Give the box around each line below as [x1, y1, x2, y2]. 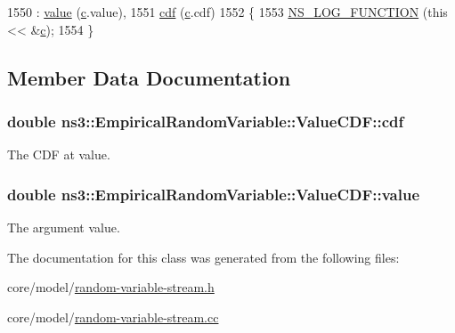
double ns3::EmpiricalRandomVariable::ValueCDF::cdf [7, 110, 404, 132]
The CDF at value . [7, 145, 110, 164]
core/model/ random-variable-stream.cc [7, 307, 219, 326]
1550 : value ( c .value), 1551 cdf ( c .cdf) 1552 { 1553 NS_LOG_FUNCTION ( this [7, 3, 448, 20]
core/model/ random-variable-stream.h [7, 278, 215, 296]
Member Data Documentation [7, 63, 291, 91]
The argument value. [7, 218, 120, 236]
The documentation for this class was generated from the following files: [7, 248, 400, 266]
